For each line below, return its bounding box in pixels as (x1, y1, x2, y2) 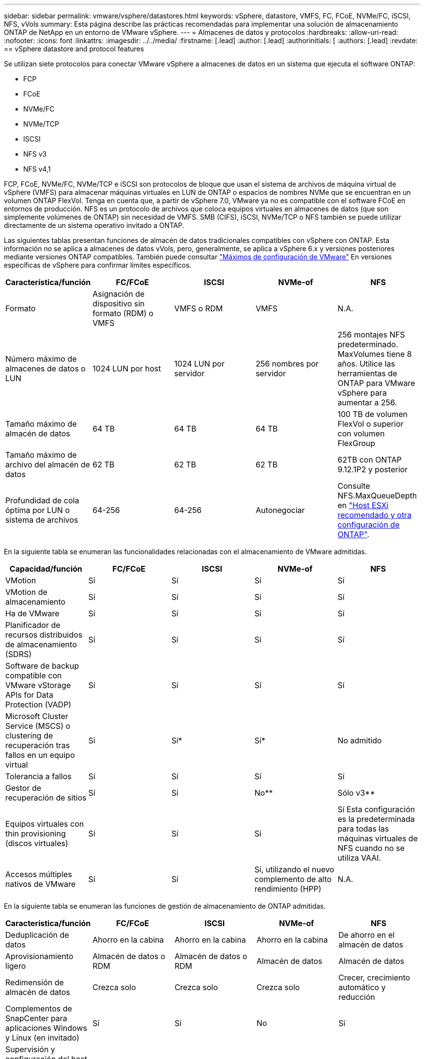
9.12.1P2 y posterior (337, 465, 408, 474)
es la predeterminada (337, 814, 415, 824)
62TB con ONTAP (337, 455, 402, 465)
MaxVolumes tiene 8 (337, 349, 412, 359)
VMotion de (5, 587, 47, 597)
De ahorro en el (338, 930, 395, 940)
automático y (338, 982, 386, 992)
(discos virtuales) (5, 838, 68, 848)
